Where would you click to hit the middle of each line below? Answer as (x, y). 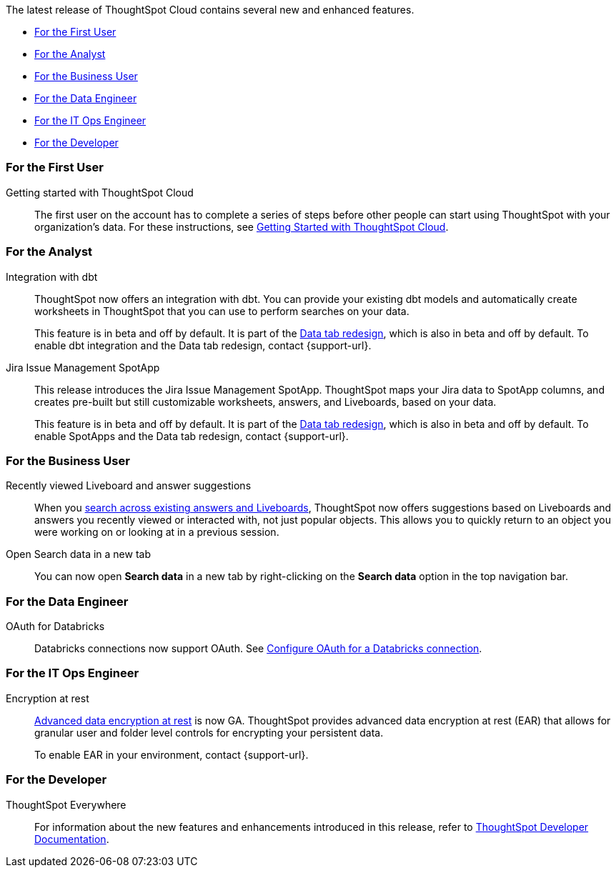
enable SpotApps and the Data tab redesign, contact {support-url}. (192, 436)
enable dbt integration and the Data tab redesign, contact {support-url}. (203, 345)
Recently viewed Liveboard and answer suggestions (129, 486)
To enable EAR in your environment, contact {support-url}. (172, 754)
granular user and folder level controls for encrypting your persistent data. (209, 732)
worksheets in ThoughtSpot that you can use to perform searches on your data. (222, 311)
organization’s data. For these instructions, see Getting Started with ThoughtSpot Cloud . (242, 226)
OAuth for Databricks (55, 626)
